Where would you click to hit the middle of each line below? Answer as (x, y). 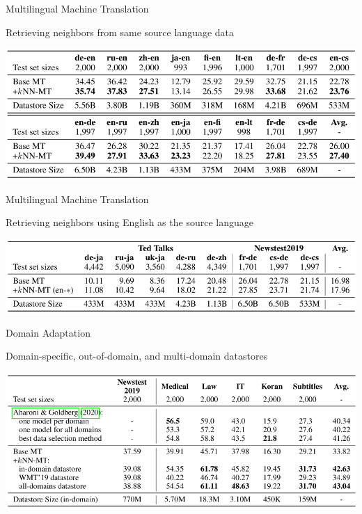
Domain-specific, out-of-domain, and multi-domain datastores (137, 356)
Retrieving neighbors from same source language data (120, 32)
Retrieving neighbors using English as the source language (129, 222)
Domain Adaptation (48, 332)
